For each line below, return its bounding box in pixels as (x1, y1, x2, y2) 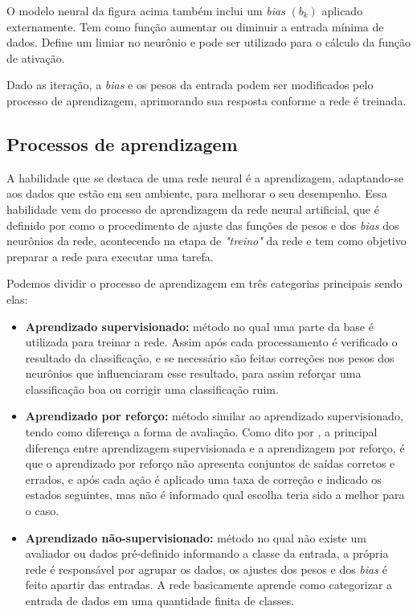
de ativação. (6, 49, 65, 66)
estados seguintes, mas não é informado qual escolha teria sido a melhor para (25, 486, 405, 503)
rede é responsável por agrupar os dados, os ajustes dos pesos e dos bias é (25, 560, 387, 577)
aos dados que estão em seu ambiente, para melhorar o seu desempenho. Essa (6, 185, 387, 202)
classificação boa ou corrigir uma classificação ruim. (25, 380, 279, 397)
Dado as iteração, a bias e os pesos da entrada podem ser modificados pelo (6, 76, 374, 93)
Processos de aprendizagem (6, 131, 238, 156)
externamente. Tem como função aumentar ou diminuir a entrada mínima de (6, 18, 384, 35)
